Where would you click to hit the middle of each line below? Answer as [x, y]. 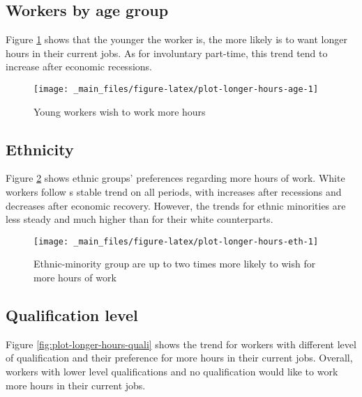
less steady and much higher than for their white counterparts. [139, 219]
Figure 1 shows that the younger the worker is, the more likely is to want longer [176, 39]
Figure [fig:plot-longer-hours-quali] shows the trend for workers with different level [181, 344]
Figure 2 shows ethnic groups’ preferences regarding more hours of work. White [175, 178]
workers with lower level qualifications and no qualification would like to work [172, 372]
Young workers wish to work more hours [120, 111]
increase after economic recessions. [79, 67]
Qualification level [72, 315]
